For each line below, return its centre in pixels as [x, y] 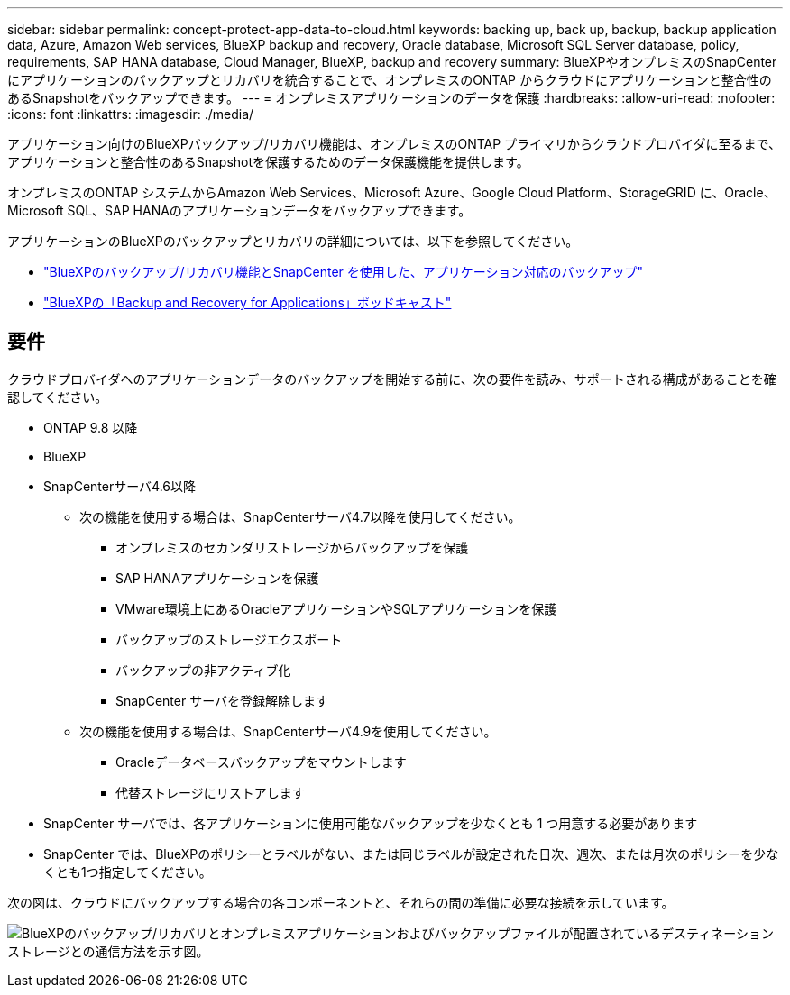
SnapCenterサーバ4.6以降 [120, 486]
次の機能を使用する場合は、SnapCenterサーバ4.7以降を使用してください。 [300, 516]
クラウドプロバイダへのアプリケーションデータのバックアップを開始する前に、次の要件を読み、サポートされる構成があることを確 [392, 379]
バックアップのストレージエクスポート [229, 639]
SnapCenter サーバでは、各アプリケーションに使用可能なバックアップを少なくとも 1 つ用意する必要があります [371, 823]
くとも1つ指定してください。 [128, 872]
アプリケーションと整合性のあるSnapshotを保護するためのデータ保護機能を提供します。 [268, 162]
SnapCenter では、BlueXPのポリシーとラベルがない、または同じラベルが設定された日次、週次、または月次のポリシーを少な [411, 854]
